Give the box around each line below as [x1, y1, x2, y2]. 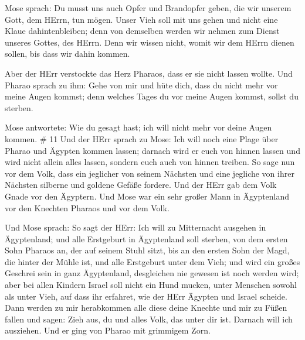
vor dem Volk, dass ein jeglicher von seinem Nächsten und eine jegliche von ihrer [5, 167, 294, 179]
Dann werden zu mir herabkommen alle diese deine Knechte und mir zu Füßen [5, 301, 287, 314]
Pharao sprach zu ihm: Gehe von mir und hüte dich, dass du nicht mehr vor [5, 78, 278, 91]
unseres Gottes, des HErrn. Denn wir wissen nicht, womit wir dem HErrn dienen [5, 36, 294, 48]
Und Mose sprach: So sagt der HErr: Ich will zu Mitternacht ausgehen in [5, 221, 266, 233]
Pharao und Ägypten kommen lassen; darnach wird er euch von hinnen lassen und [5, 144, 300, 156]
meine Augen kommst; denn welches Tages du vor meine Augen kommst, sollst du [5, 90, 299, 102]
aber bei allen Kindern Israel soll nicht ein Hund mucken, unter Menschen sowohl [5, 279, 297, 291]
